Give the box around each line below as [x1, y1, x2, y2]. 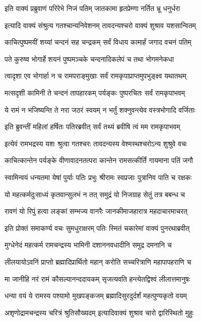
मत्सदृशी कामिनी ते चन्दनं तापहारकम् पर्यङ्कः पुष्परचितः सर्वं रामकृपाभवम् [5, 87, 185, 98]
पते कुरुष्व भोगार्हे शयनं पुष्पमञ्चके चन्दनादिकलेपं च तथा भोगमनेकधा [5, 53, 174, 64]
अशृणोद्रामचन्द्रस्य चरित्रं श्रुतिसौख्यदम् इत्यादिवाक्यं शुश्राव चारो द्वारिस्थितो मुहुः [5, 307, 194, 317]
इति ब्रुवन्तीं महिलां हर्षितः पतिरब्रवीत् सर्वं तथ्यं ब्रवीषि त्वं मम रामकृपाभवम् [5, 121, 180, 132]
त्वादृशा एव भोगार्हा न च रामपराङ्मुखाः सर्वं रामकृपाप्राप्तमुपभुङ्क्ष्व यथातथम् [5, 70, 186, 81]
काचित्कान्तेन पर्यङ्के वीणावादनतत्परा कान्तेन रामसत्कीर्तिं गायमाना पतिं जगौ [5, 155, 193, 166]
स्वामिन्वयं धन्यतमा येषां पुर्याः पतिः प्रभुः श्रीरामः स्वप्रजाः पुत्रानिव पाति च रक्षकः [5, 172, 192, 182]
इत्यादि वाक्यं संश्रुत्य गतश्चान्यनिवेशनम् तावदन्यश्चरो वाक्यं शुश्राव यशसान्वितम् [5, 20, 196, 30]
